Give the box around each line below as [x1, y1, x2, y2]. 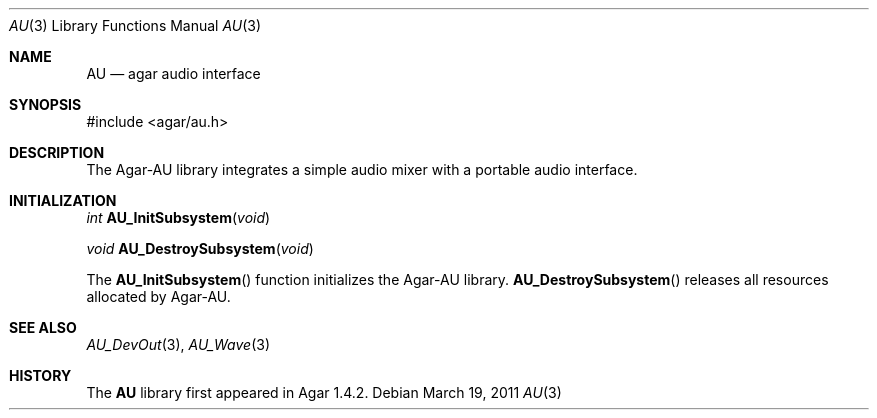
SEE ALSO [9, 319, 77, 336]
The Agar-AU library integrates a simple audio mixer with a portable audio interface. [86, 161, 638, 178]
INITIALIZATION [9, 192, 117, 209]
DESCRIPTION [9, 144, 105, 161]
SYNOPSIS [9, 96, 82, 113]
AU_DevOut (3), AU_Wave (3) [86, 336, 270, 353]
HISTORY [9, 367, 72, 384]
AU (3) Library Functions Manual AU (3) [9, 17, 262, 34]
